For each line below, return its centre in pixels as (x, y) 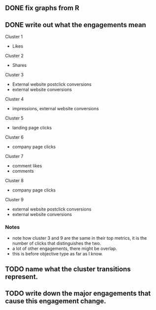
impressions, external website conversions (56, 109)
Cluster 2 (14, 56)
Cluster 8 (14, 181)
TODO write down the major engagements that (78, 294)
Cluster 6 (14, 137)
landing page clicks (32, 128)
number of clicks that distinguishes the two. (57, 243)
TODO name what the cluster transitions (68, 269)
